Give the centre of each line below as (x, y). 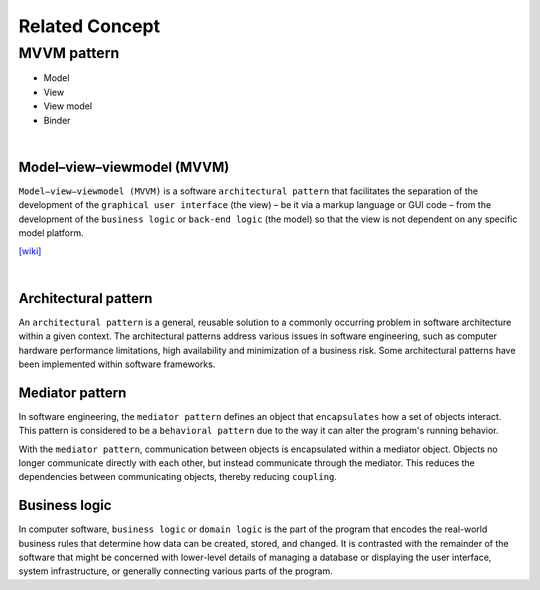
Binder (57, 120)
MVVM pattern (69, 53)
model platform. (51, 233)
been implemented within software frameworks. (117, 364)
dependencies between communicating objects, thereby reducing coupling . (177, 477)
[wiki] (30, 251)
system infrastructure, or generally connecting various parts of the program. (176, 571)
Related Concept (89, 26)
